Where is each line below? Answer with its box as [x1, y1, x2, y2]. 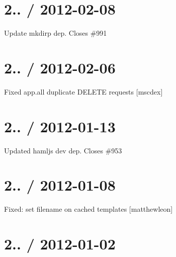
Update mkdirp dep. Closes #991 [4, 28, 107, 38]
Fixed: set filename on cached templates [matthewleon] [4, 204, 173, 214]
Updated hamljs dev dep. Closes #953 [4, 145, 122, 155]
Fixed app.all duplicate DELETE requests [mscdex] [4, 86, 163, 97]
